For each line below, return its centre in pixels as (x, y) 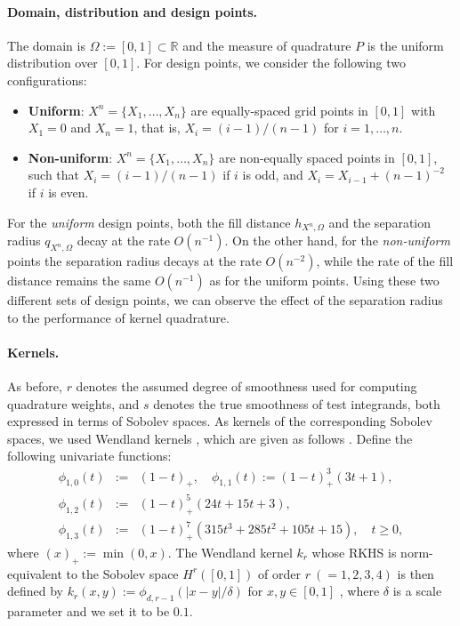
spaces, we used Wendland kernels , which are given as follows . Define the (210, 438)
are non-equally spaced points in (307, 157)
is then (416, 573)
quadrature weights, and (73, 403)
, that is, (157, 128)
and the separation (380, 222)
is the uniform (405, 45)
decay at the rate (123, 241)
